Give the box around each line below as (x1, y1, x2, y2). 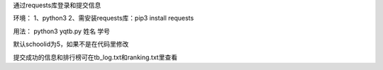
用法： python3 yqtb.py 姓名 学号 (13, 27, 110, 35)
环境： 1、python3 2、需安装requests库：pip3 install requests (13, 14, 194, 23)
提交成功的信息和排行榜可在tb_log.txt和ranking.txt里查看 (13, 53, 177, 62)
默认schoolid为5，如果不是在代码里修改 (13, 40, 129, 49)
